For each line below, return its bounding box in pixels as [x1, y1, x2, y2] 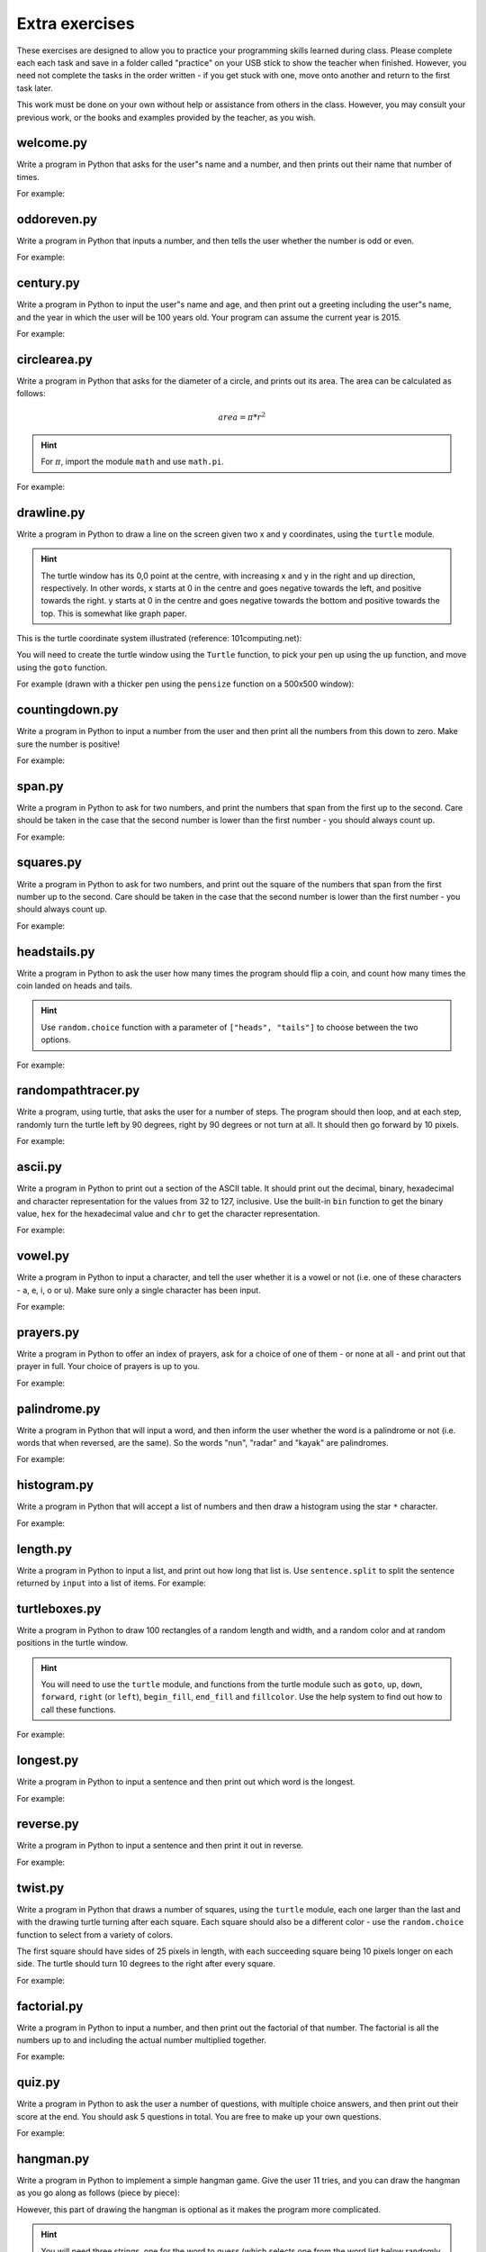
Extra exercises [16, 14, 135, 33]
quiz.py [16, 2075, 60, 2090]
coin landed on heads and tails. [16, 980, 133, 991]
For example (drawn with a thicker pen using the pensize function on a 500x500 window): [16, 678, 355, 689]
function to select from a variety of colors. [16, 1929, 173, 1940]
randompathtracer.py [16, 1083, 140, 1098]
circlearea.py [16, 351, 94, 367]
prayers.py [16, 1324, 80, 1339]
